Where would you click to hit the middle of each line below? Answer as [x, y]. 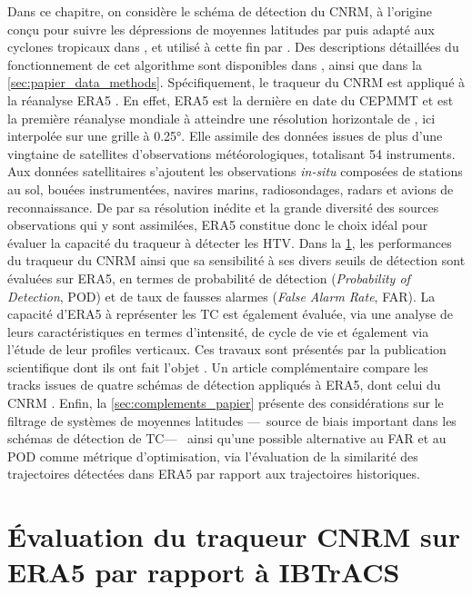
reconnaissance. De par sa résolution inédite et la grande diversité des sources [223, 207]
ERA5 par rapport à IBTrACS [204, 572]
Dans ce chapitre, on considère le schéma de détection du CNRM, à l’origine [220, 11]
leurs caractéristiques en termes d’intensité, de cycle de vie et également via [218, 331]
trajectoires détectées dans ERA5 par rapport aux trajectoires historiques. [214, 474]
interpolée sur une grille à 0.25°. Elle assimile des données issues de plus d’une [225, 136]
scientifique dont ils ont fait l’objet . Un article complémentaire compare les [218, 367]
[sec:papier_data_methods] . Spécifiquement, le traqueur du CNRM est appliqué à [236, 82]
